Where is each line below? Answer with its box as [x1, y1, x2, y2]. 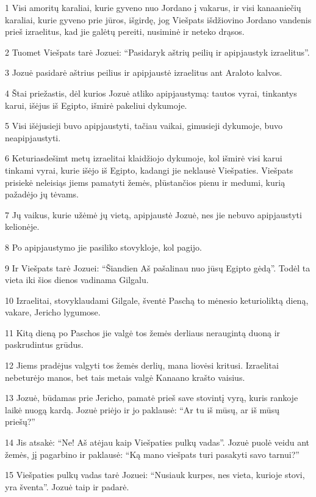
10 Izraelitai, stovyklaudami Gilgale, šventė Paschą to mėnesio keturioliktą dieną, [5, 293, 309, 306]
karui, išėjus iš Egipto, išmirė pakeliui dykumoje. [5, 98, 187, 111]
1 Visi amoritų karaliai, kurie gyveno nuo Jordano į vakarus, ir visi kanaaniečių [5, 1, 301, 13]
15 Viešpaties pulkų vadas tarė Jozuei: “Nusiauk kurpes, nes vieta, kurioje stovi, [5, 468, 305, 481]
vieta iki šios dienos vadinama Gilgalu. [5, 273, 149, 286]
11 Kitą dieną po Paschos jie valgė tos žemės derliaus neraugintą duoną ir [5, 326, 281, 339]
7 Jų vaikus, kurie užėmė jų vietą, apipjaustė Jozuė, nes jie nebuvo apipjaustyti [5, 208, 302, 221]
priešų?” [5, 415, 35, 428]
